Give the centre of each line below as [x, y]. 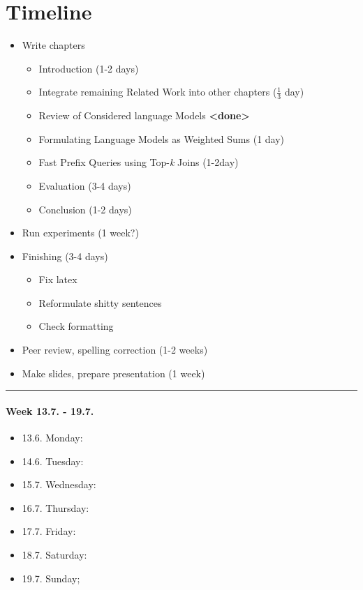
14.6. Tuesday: [53, 461]
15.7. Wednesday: [59, 484]
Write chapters [53, 45]
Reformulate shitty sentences [100, 302]
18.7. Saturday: [54, 555]
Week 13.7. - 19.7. [50, 410]
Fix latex [58, 279]
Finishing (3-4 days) [65, 256]
